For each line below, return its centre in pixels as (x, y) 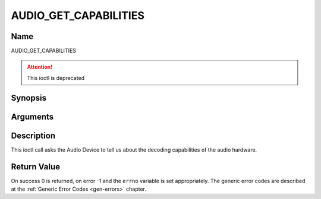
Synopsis (29, 98)
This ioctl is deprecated (56, 78)
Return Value (36, 167)
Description (33, 135)
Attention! (40, 67)
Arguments (32, 116)
